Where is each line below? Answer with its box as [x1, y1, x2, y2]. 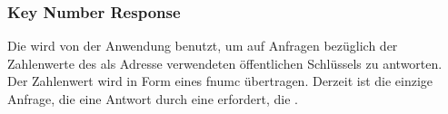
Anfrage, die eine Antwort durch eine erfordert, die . [7, 90, 298, 108]
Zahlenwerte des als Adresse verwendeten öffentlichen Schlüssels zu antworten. [7, 53, 443, 72]
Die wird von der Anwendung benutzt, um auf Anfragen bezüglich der [7, 36, 398, 55]
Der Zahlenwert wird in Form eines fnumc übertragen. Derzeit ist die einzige [7, 71, 433, 90]
